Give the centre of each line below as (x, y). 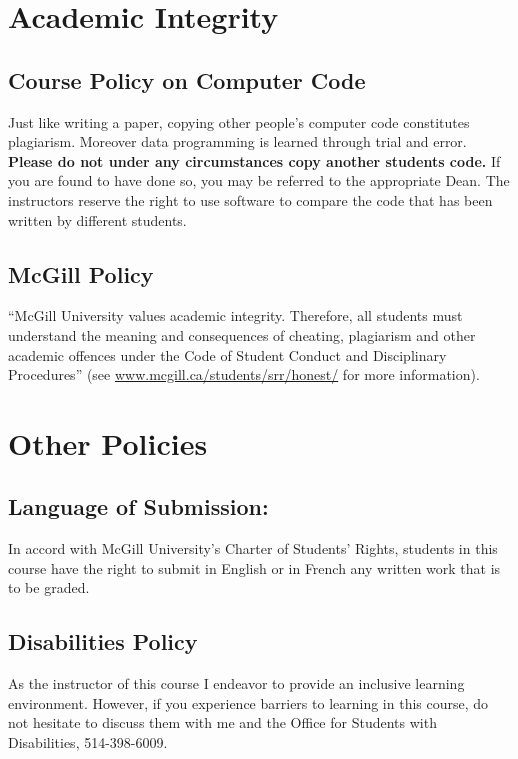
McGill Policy (81, 273)
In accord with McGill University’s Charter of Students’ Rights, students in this (253, 548)
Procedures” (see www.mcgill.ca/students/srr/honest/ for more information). (244, 374)
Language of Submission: (138, 506)
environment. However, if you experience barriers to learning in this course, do (248, 702)
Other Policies (108, 442)
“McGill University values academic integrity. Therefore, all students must (235, 315)
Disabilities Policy (103, 641)
